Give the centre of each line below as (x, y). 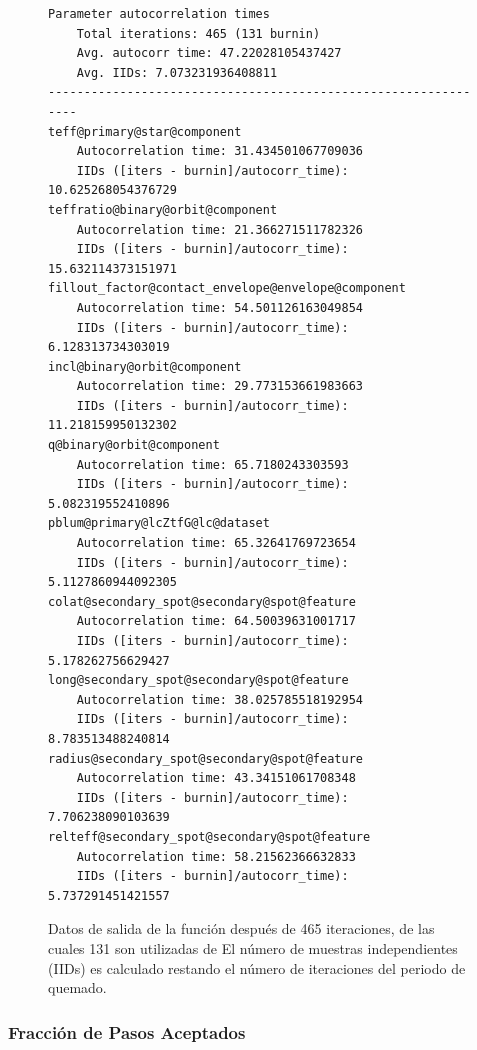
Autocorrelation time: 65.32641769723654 (216, 543)
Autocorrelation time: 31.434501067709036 (219, 151)
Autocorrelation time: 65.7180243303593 (212, 464)
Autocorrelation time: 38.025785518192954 (219, 699)
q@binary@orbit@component (134, 445)
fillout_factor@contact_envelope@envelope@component (227, 288)
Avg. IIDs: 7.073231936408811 (177, 72)
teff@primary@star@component (145, 131)
